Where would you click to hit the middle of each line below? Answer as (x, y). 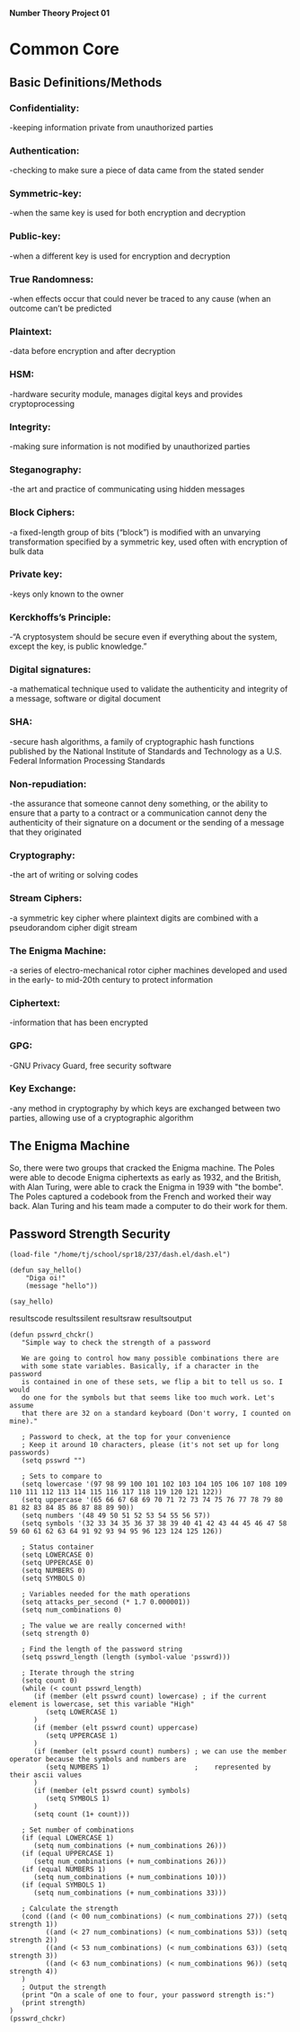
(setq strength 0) (56, 1634)
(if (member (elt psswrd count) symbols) (112, 1791)
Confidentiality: (44, 108)
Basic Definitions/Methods (86, 82)
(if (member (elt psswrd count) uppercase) (116, 1728)
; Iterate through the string (78, 1673)
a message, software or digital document (85, 699)
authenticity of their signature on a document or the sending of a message (147, 823)
